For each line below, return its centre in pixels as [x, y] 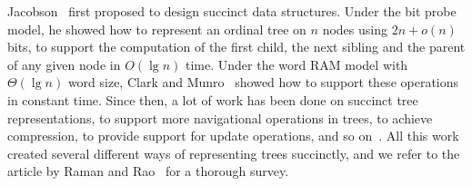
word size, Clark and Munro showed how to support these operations [263, 82]
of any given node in [64, 64]
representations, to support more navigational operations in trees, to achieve [220, 117]
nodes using [355, 29]
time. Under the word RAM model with [297, 64]
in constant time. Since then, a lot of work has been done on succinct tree [213, 99]
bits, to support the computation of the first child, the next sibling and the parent [236, 47]
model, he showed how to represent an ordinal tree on [157, 29]
